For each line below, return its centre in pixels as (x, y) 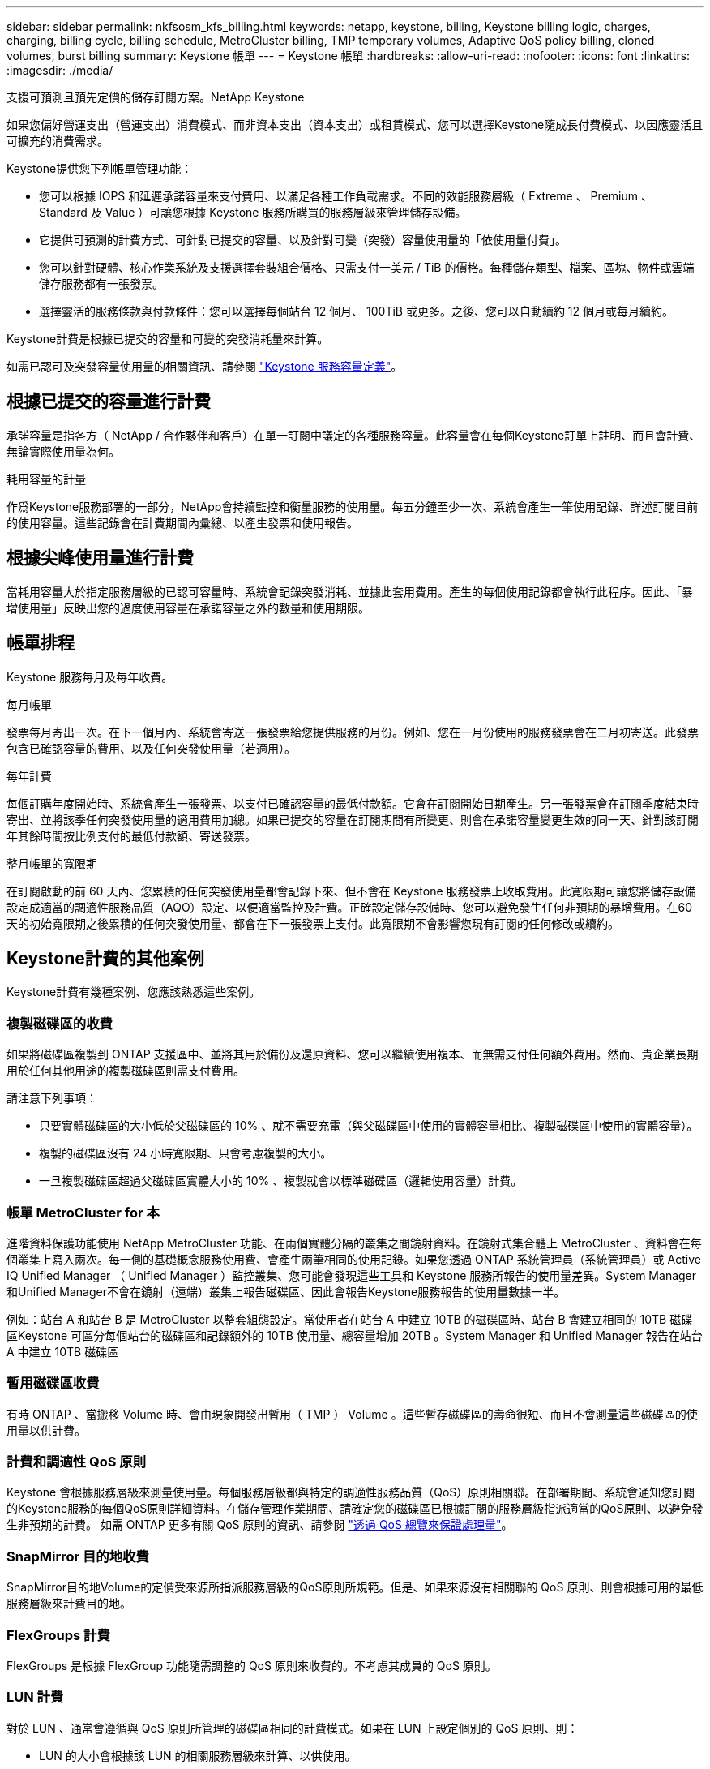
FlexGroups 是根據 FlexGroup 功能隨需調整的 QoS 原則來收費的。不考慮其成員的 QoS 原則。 (252, 1665)
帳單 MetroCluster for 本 (83, 1212)
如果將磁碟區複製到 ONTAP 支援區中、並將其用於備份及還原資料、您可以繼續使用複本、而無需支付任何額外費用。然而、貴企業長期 (353, 1054)
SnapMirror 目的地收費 (78, 1556)
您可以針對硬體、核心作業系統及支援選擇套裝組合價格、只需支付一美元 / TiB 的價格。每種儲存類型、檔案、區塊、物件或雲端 (367, 267)
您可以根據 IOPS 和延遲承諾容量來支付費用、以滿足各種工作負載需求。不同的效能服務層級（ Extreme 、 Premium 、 (346, 196)
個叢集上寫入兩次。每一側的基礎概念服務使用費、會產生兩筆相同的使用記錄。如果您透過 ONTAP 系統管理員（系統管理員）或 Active (354, 1259)
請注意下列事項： (52, 1098)
